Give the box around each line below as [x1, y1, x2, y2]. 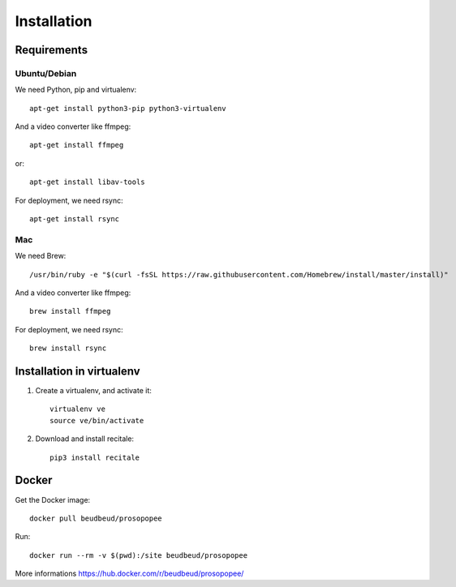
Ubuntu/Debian [15, 67, 77, 79]
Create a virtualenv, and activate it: [35, 386, 152, 396]
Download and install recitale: [35, 434, 134, 443]
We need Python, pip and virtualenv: [15, 85, 137, 95]
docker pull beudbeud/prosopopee [29, 513, 162, 523]
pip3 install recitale [49, 452, 140, 462]
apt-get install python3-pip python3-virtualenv [29, 104, 226, 113]
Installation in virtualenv [15, 364, 141, 378]
